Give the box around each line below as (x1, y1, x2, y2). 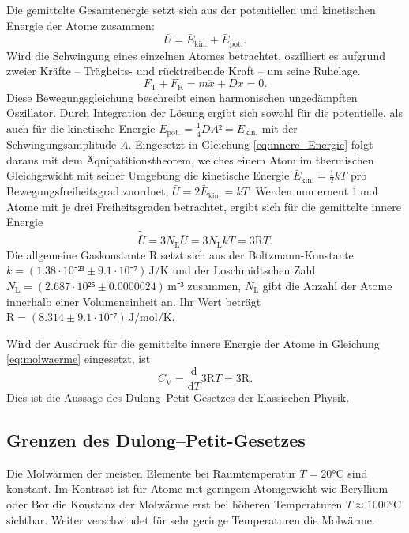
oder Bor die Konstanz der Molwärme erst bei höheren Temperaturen (6, 496, 343, 512)
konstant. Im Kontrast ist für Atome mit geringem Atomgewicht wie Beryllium (6, 480, 388, 497)
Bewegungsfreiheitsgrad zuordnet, (6, 183, 169, 199)
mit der (261, 119, 298, 136)
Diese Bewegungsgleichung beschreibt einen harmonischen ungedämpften (6, 89, 358, 105)
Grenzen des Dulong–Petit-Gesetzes (6, 428, 306, 452)
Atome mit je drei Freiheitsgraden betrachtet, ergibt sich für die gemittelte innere (6, 198, 401, 214)
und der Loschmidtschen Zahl (172, 262, 316, 278)
